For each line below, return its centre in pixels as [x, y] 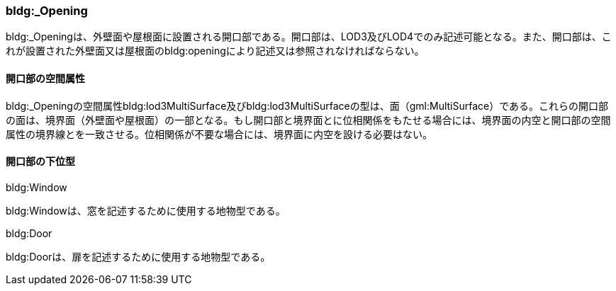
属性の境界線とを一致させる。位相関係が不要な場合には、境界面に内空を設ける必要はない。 [219, 134]
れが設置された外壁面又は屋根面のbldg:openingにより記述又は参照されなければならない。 [215, 51]
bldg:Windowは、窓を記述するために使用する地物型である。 [146, 210]
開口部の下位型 [40, 161]
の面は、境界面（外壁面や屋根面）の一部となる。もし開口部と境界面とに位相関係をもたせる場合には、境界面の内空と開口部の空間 [308, 120]
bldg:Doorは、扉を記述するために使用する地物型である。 [138, 256]
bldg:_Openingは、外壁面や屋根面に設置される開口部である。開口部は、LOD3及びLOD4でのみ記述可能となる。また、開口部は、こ [309, 37]
